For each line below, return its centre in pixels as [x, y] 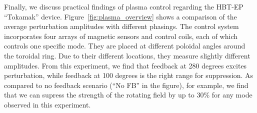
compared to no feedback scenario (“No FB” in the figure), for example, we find [126, 85]
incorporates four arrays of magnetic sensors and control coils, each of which [121, 36]
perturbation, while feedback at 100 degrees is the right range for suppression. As [129, 75]
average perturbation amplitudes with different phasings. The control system [121, 26]
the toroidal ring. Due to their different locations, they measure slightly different [127, 55]
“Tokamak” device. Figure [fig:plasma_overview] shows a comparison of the [120, 16]
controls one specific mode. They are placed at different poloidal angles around [125, 46]
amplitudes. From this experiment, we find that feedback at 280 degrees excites [125, 65]
